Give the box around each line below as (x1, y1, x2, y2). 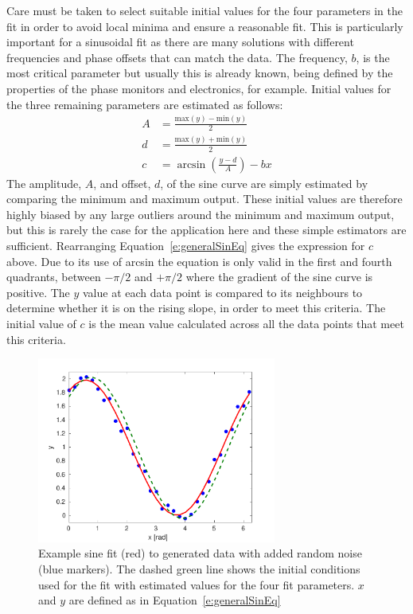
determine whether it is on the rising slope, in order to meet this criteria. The (6, 299, 386, 316)
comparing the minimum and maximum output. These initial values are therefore (6, 190, 403, 207)
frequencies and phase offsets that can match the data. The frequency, (6, 49, 348, 65)
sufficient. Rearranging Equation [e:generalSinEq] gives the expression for (6, 237, 365, 254)
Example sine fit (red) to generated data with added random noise (38, 545, 362, 561)
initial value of (6, 315, 76, 331)
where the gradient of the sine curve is (185, 268, 373, 285)
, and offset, (93, 174, 151, 191)
